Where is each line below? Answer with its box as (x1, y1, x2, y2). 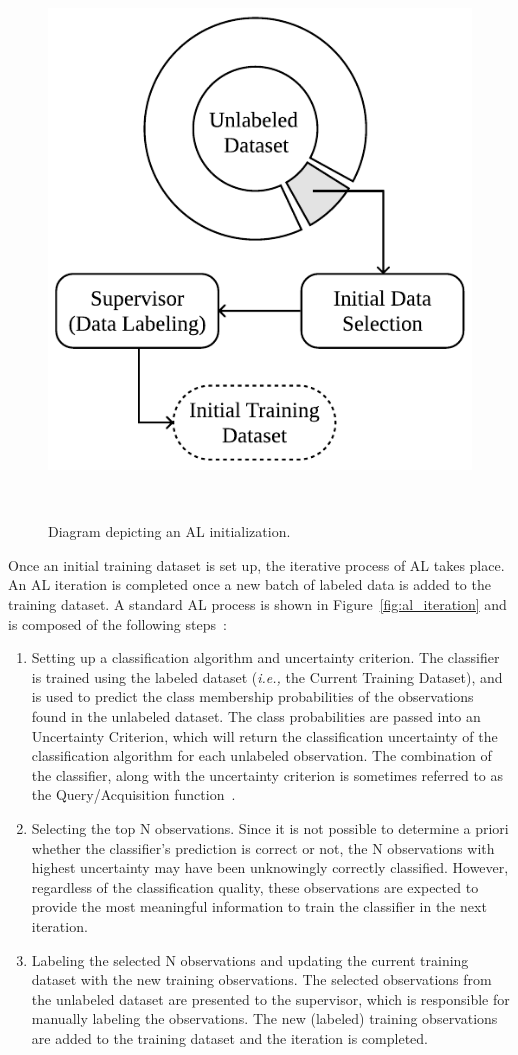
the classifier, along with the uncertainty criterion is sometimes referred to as (31, 764, 504, 785)
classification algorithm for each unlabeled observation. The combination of (31, 745, 492, 766)
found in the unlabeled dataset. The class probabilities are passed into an (31, 706, 481, 726)
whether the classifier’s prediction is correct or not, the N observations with (31, 837, 495, 858)
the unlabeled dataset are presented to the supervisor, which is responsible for (31, 988, 510, 1009)
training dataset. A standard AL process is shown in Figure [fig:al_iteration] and (8, 594, 507, 615)
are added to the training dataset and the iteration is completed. (31, 1027, 428, 1048)
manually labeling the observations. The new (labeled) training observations (31, 1008, 498, 1029)
